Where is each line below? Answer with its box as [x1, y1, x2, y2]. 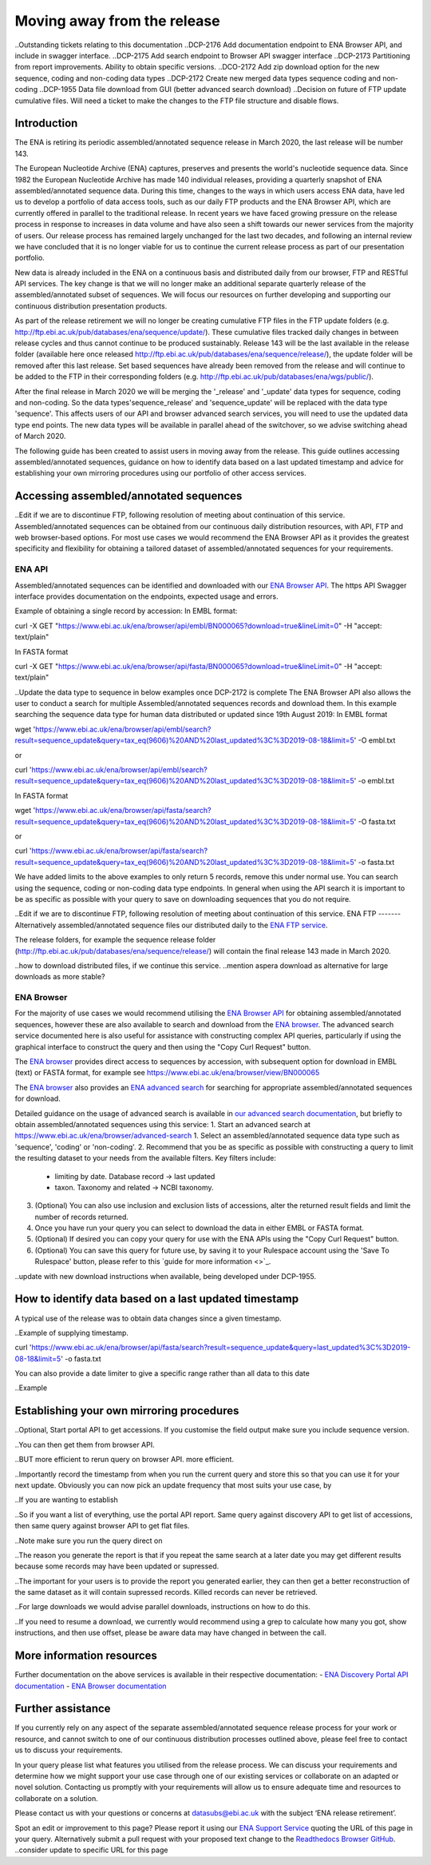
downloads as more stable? [14, 972, 105, 982]
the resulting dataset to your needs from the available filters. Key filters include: [14, 1154, 277, 1163]
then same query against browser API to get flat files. [14, 1521, 190, 1531]
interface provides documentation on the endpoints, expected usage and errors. [14, 592, 279, 601]
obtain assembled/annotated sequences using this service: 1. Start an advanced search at [14, 1119, 311, 1129]
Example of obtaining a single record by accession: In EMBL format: [14, 606, 238, 616]
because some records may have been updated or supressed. [14, 1561, 219, 1571]
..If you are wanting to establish [14, 1495, 119, 1504]
